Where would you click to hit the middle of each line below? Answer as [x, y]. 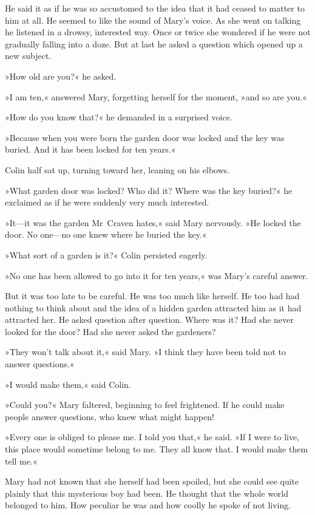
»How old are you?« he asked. [61, 76]
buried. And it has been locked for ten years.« [90, 149]
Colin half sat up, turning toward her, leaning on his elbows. [117, 169]
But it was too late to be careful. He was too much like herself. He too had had [152, 296]
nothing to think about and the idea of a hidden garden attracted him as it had [153, 307]
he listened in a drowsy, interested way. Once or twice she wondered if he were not [158, 32]
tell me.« [21, 461]
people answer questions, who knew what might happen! [110, 416]
